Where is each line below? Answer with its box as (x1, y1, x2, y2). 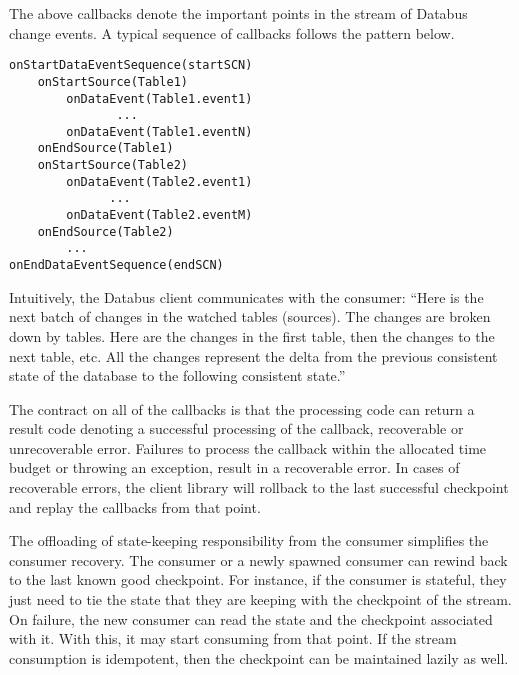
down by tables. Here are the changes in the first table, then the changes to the (9, 325, 495, 346)
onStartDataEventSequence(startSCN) (9, 58, 253, 73)
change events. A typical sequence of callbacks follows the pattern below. (9, 22, 455, 43)
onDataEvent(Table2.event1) (66, 174, 253, 189)
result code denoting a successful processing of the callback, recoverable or (9, 418, 464, 439)
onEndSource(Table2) (37, 224, 174, 239)
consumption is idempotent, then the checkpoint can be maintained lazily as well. (9, 647, 509, 668)
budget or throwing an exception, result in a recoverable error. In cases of (9, 457, 460, 478)
